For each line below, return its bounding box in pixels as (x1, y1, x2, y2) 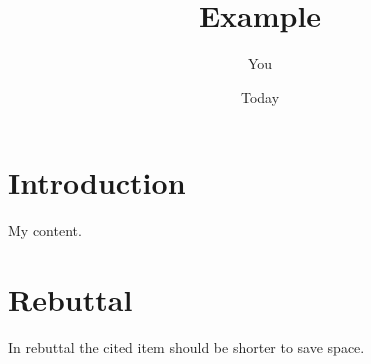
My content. (8, 220, 82, 241)
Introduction (8, 162, 186, 203)
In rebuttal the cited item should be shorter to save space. (8, 336, 365, 357)
